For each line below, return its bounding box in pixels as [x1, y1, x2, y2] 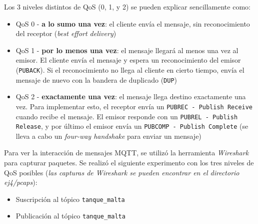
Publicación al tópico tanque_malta [15, 210, 125, 221]
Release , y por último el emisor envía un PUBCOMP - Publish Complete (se [15, 121, 248, 131]
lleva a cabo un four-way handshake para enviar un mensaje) [15, 130, 201, 141]
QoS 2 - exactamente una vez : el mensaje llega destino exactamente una [15, 91, 246, 102]
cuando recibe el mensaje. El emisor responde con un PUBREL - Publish [15, 111, 238, 121]
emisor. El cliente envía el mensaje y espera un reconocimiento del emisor [15, 55, 241, 65]
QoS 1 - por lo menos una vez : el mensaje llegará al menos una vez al [15, 45, 238, 55]
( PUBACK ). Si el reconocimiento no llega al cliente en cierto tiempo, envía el [15, 64, 244, 75]
